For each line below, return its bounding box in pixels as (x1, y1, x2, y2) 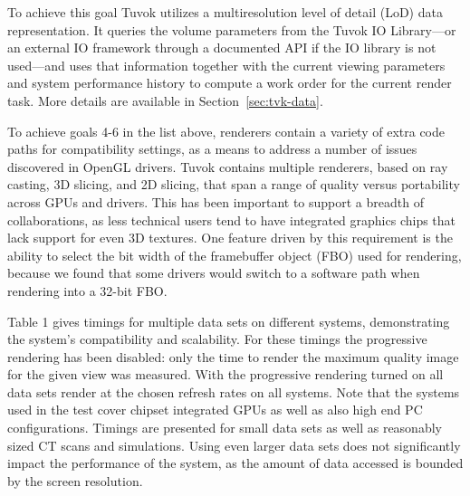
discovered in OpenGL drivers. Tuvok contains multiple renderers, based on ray (7, 157, 448, 176)
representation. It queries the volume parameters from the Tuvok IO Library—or (7, 20, 456, 39)
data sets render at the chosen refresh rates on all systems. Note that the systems (7, 382, 460, 401)
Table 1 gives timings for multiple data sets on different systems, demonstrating (7, 311, 450, 330)
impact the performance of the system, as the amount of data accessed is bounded (7, 453, 464, 472)
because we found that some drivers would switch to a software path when (7, 263, 420, 282)
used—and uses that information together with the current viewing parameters (7, 55, 446, 74)
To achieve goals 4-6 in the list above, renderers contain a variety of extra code (7, 121, 445, 140)
